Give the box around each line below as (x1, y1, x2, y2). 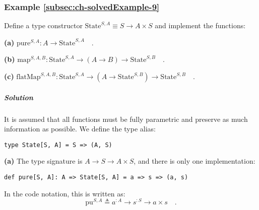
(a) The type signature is (4, 156, 83, 166)
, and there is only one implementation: (134, 156, 255, 166)
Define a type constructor (4, 20, 83, 31)
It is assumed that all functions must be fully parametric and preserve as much (4, 113, 248, 124)
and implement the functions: (155, 20, 246, 31)
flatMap (16, 74, 41, 81)
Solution (4, 92, 33, 102)
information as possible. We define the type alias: (4, 123, 156, 134)
